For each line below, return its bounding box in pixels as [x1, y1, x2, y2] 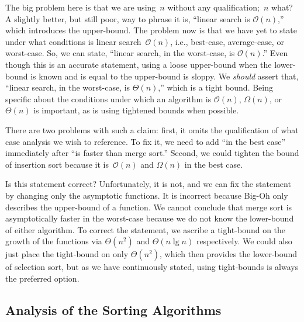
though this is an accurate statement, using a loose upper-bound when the [5, 58, 272, 70]
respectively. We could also [196, 235, 292, 247]
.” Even [262, 47, 288, 59]
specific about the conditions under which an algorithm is [5, 92, 212, 105]
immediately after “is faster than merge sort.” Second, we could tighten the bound [5, 147, 299, 159]
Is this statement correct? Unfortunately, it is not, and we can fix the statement [5, 178, 291, 190]
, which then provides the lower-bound [160, 248, 298, 260]
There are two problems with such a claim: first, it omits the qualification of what [5, 123, 299, 136]
